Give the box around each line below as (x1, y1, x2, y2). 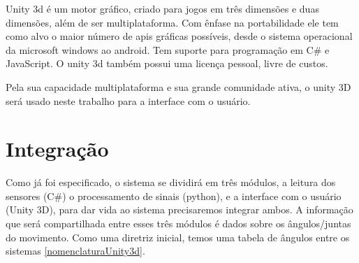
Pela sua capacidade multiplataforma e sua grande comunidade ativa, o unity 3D (6, 79, 351, 94)
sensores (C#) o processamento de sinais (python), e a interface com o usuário (6, 188, 342, 203)
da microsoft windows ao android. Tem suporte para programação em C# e (6, 42, 330, 57)
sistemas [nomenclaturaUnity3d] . (6, 243, 145, 258)
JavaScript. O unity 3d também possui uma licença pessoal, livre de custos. (6, 56, 328, 71)
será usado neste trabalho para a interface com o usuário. (6, 93, 251, 108)
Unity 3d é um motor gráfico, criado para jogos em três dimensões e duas (6, 1, 319, 15)
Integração (6, 134, 109, 163)
